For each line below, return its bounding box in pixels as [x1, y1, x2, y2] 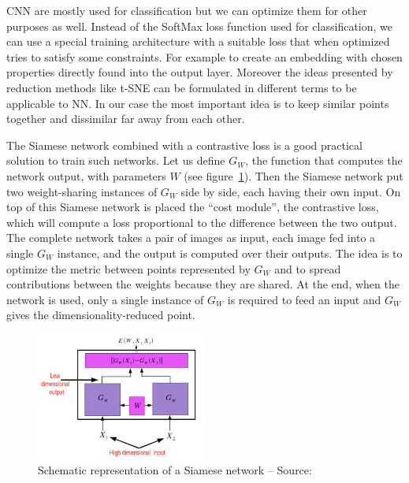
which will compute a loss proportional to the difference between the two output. [6, 214, 397, 230]
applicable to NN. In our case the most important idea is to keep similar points [6, 95, 389, 111]
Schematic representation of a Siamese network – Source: [38, 462, 312, 478]
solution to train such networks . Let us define [6, 152, 225, 169]
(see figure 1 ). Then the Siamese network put [184, 167, 403, 184]
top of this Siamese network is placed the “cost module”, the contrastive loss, [6, 199, 379, 215]
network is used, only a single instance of [6, 291, 204, 307]
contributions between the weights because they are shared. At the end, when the [6, 276, 400, 292]
